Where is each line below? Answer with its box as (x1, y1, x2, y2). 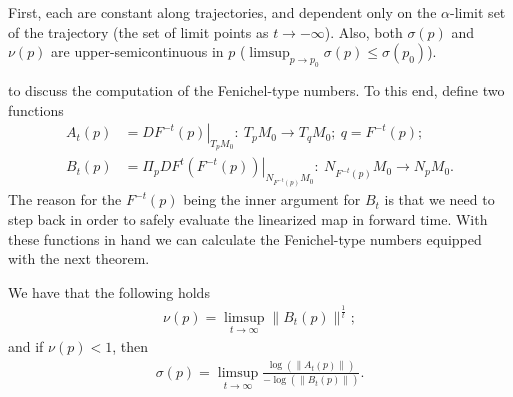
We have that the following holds (8, 281, 210, 302)
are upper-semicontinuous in (51, 41, 224, 62)
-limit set (450, 2, 506, 22)
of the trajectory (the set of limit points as (8, 21, 269, 42)
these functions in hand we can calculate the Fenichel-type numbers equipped (8, 228, 482, 249)
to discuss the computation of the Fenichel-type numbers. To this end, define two (8, 79, 505, 100)
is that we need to (384, 189, 495, 210)
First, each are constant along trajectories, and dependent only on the (8, 2, 437, 22)
